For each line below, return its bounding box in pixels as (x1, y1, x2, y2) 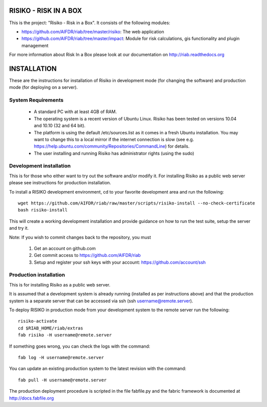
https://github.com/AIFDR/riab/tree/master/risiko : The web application (21, 29, 164, 35)
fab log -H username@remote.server (18, 355, 104, 360)
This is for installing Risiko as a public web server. (9, 282, 111, 287)
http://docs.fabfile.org (9, 395, 54, 401)
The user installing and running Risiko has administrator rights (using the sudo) (34, 150, 195, 156)
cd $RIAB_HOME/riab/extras (18, 325, 84, 331)
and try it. (9, 225, 29, 231)
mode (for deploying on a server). (9, 84, 78, 90)
